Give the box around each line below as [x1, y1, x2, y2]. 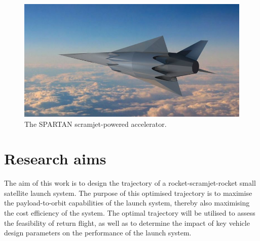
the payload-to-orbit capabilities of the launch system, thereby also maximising [4, 197, 250, 208]
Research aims [4, 148, 106, 169]
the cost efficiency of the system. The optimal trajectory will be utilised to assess [4, 208, 255, 218]
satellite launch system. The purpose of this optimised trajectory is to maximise [4, 187, 252, 198]
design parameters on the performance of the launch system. [4, 227, 192, 238]
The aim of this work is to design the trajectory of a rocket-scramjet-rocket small [4, 178, 256, 188]
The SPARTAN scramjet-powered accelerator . [24, 118, 167, 129]
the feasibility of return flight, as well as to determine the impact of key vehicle [4, 217, 250, 228]
